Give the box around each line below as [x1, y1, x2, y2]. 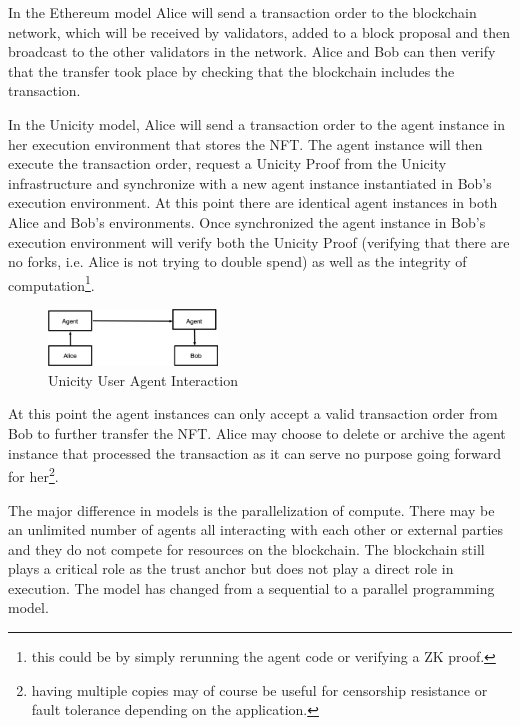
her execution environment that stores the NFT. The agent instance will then [8, 133, 483, 154]
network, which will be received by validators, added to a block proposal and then [8, 21, 510, 42]
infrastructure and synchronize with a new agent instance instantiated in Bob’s [8, 172, 492, 193]
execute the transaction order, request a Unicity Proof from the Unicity [8, 153, 447, 174]
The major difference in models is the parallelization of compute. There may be [8, 499, 495, 520]
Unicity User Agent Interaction [48, 369, 238, 390]
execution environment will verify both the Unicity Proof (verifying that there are [8, 231, 510, 252]
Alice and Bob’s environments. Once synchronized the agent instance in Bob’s [8, 211, 486, 232]
